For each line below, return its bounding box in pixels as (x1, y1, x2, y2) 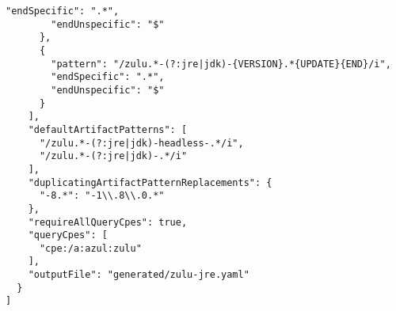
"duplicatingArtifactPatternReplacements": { (28, 176, 272, 188)
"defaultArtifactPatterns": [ (28, 123, 188, 135)
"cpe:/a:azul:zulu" (39, 242, 142, 254)
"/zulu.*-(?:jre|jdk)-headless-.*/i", (39, 137, 244, 149)
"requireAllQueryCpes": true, (28, 216, 188, 228)
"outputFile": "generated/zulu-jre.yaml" (28, 269, 249, 281)
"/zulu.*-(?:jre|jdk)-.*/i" (39, 150, 188, 162)
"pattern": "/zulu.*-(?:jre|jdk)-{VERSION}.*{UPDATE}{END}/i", (51, 58, 391, 70)
